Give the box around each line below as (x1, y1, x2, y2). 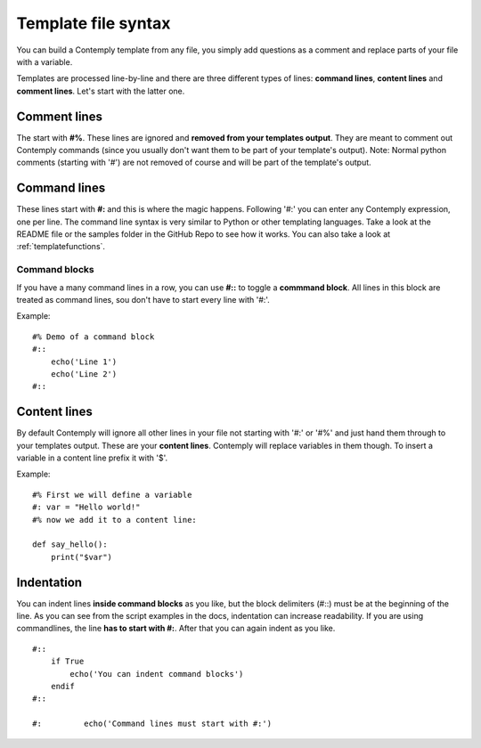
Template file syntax (16, 13, 171, 33)
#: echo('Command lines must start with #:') (32, 719, 272, 729)
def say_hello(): (32, 540, 108, 549)
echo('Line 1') (50, 356, 118, 367)
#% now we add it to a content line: (32, 515, 198, 524)
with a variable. (16, 56, 73, 67)
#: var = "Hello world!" (32, 502, 141, 512)
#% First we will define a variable (32, 490, 192, 500)
